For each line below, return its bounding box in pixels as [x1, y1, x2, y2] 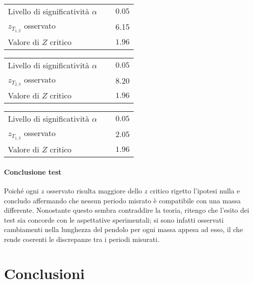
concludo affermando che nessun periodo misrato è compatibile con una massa [4, 195, 241, 205]
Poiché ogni [4, 185, 39, 195]
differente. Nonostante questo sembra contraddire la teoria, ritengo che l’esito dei [4, 205, 250, 215]
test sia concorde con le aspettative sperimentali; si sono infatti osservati [4, 214, 224, 225]
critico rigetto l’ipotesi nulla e [150, 185, 240, 195]
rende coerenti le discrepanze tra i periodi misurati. [4, 234, 159, 244]
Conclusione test [4, 166, 62, 177]
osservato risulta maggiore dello [47, 185, 142, 195]
